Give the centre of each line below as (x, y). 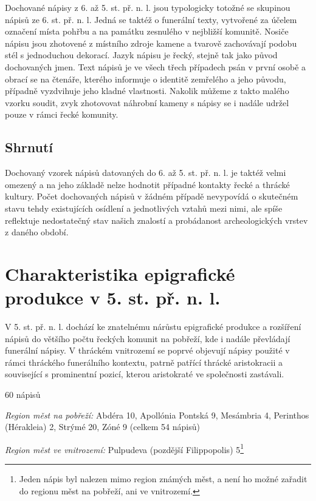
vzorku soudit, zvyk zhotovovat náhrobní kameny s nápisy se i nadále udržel (147, 102)
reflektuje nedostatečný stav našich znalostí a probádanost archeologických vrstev (156, 220)
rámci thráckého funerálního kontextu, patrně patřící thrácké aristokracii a (144, 362)
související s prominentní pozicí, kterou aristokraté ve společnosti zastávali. (145, 374)
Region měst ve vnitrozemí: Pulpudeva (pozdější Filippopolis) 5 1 (125, 448)
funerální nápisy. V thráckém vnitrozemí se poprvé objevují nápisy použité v (147, 350)
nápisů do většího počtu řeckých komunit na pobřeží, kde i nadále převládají (148, 338)
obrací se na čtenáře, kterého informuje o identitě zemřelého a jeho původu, (146, 79)
